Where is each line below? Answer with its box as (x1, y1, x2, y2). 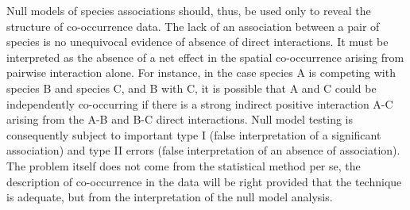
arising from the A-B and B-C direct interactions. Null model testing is (6, 111, 354, 128)
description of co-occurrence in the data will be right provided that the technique (6, 173, 402, 189)
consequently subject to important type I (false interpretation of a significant (6, 126, 381, 143)
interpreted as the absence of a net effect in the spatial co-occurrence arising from (6, 48, 404, 65)
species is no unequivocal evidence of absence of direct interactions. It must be (6, 33, 389, 50)
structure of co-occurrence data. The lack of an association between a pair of (6, 17, 380, 34)
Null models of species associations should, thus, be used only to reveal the (6, 2, 371, 18)
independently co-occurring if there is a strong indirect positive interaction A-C (6, 95, 393, 112)
